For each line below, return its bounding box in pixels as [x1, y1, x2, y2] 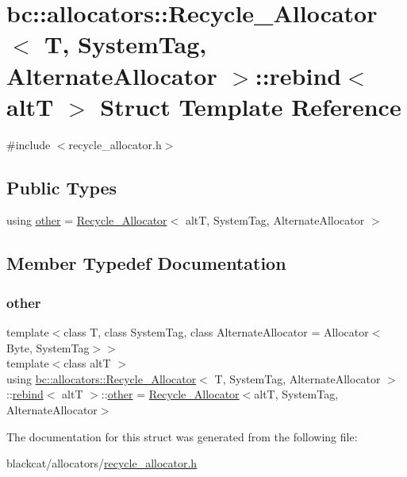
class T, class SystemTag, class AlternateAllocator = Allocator [63, 324, 369, 340]
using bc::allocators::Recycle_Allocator [6, 370, 197, 387]
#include [6, 136, 51, 152]
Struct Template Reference [100, 90, 401, 122]
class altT [63, 355, 111, 371]
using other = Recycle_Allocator [6, 212, 167, 229]
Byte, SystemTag [6, 339, 90, 356]
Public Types [6, 175, 117, 199]
